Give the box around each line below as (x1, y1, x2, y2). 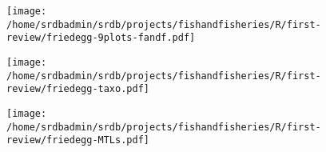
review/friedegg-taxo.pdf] (6, 83, 149, 95)
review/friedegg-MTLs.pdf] (6, 134, 149, 146)
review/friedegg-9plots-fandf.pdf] (6, 32, 196, 44)
